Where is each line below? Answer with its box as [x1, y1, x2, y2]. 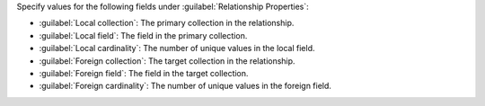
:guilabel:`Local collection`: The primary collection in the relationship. [39, 18, 295, 29]
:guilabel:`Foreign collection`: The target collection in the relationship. [39, 55, 295, 66]
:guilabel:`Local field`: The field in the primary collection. [39, 30, 248, 40]
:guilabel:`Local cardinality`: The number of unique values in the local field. [39, 43, 315, 54]
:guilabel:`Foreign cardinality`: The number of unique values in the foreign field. [39, 81, 332, 92]
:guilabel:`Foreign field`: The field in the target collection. [39, 67, 249, 78]
